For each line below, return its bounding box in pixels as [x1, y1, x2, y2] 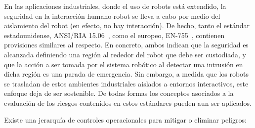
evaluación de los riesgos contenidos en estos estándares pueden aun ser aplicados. [4, 97, 252, 108]
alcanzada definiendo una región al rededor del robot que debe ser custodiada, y [4, 49, 246, 59]
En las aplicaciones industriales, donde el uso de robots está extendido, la [4, 1, 226, 11]
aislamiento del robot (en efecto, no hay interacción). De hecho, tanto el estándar [4, 20, 250, 31]
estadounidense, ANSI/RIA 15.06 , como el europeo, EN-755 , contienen [4, 30, 225, 40]
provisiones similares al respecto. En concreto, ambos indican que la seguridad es [4, 40, 249, 50]
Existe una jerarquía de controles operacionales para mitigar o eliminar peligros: [4, 114, 247, 125]
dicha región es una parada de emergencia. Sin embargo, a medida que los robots [4, 69, 249, 79]
